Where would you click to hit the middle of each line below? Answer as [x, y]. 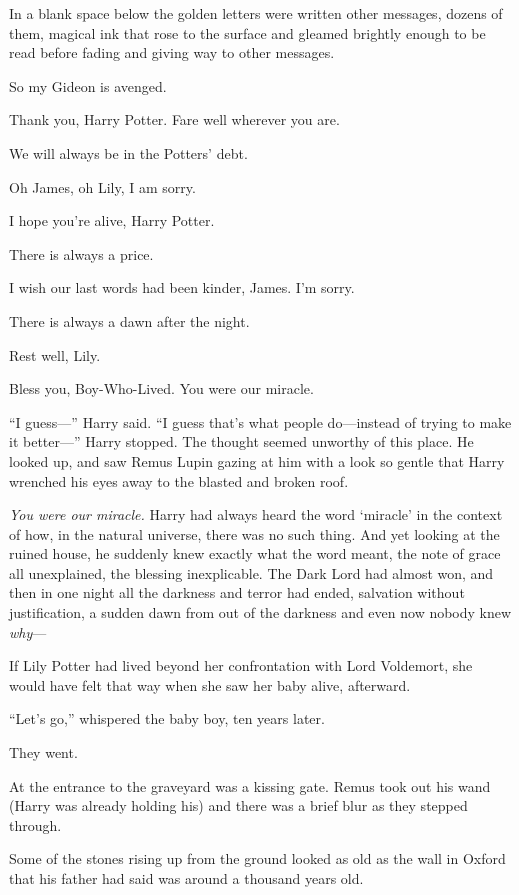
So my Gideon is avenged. [88, 85]
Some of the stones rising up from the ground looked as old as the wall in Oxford [257, 858]
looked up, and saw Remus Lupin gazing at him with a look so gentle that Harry [257, 460]
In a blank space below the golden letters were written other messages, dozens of [256, 13]
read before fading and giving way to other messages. [172, 52]
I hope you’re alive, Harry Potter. [112, 220]
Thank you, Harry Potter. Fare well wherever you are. [174, 119]
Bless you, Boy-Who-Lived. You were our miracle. [161, 388]
